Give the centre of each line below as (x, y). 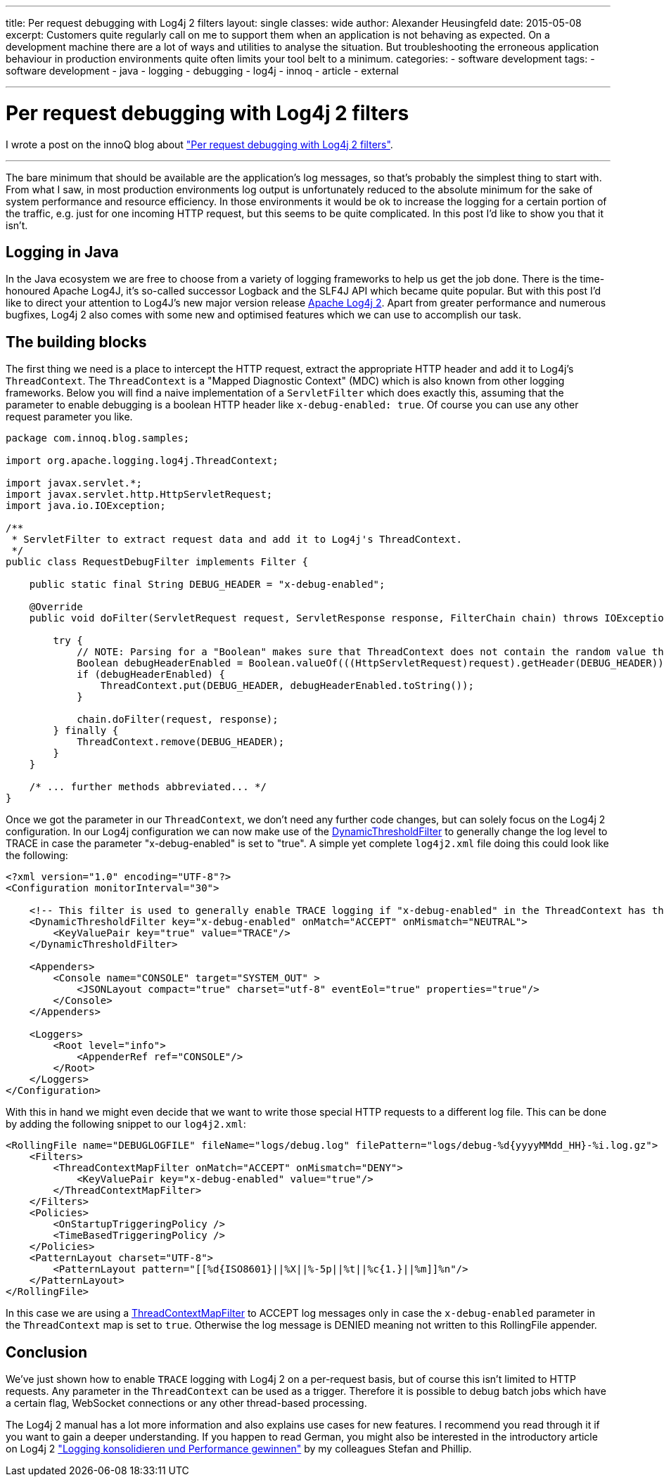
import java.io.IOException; (86, 506)
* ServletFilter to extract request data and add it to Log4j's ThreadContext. (237, 540)
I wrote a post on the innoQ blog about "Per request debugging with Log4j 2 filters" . (199, 144)
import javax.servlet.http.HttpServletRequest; (139, 495)
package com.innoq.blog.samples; (98, 438)
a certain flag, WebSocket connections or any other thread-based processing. (186, 1403)
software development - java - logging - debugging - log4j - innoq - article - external (202, 71)
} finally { (86, 731)
